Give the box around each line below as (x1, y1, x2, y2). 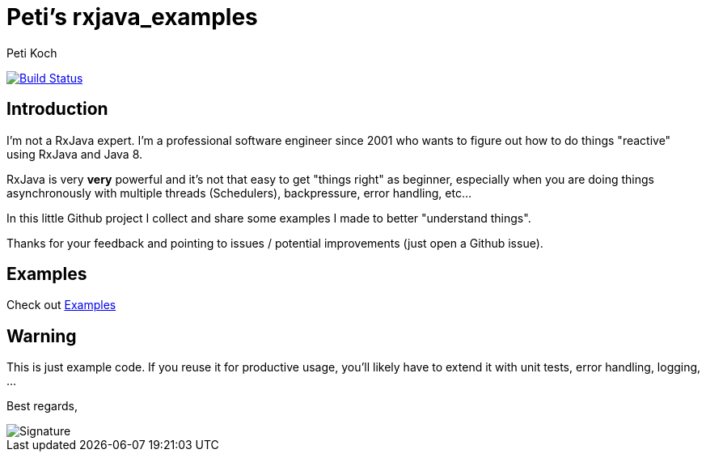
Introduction (6, 99, 108, 120)
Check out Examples (6, 298, 116, 312)
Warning (6, 325, 77, 346)
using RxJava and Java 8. (6, 146, 143, 161)
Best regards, (6, 399, 78, 413)
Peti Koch (6, 45, 57, 60)
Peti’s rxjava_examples (6, 3, 258, 31)
